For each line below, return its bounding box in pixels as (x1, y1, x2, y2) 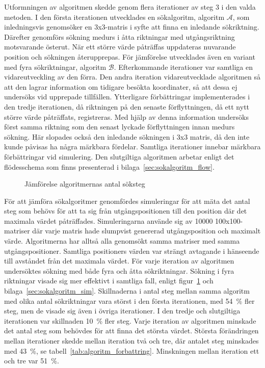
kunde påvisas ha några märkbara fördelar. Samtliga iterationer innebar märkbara (4, 141, 261, 152)
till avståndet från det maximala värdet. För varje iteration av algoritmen (4, 255, 234, 266)
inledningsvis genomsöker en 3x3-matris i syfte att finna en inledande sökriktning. (4, 21, 259, 32)
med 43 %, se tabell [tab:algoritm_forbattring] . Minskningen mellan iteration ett (4, 345, 259, 356)
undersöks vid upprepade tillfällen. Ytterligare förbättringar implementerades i (4, 91, 250, 102)
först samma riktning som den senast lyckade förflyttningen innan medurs (4, 121, 235, 132)
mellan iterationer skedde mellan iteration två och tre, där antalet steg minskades (4, 335, 259, 346)
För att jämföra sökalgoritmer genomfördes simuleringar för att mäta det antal (4, 195, 250, 206)
